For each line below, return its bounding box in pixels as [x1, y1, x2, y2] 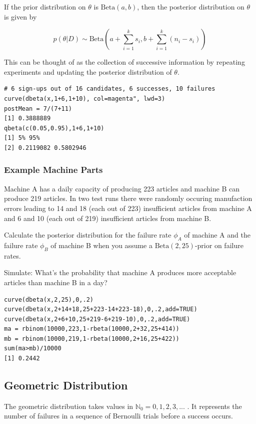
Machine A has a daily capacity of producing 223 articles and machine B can [4, 183, 239, 193]
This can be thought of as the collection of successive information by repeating [4, 57, 245, 67]
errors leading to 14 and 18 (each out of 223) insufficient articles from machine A [4, 202, 252, 213]
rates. [4, 250, 21, 261]
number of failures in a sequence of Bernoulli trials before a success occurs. [4, 410, 233, 421]
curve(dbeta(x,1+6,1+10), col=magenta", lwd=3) [4, 95, 165, 102]
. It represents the [187, 400, 242, 411]
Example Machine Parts [4, 163, 103, 176]
